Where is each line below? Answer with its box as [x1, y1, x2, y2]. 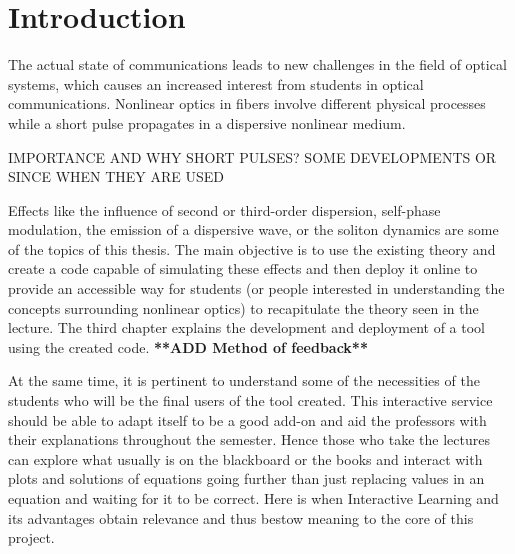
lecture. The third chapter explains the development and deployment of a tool [8, 317, 485, 338]
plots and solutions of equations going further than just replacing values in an [8, 468, 485, 489]
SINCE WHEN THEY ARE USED [8, 166, 225, 187]
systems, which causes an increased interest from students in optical [8, 73, 424, 94]
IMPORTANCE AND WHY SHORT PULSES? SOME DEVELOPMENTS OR [8, 146, 497, 167]
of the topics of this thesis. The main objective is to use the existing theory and [8, 238, 496, 259]
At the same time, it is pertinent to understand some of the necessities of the [8, 370, 480, 391]
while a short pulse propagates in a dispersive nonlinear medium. [8, 112, 406, 133]
